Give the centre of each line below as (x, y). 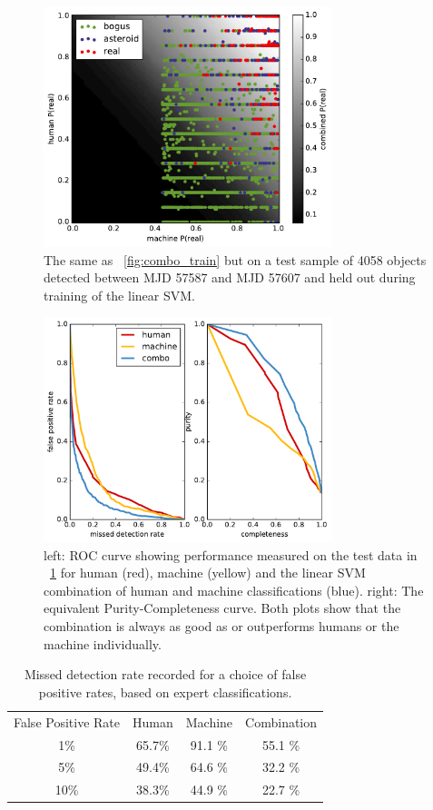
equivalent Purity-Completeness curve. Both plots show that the (222, 608)
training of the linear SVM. (119, 295)
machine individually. (103, 643)
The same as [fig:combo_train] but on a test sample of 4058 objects (235, 259)
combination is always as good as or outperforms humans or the (221, 626)
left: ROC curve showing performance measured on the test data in (231, 554)
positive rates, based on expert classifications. (165, 691)
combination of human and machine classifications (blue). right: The (234, 590)
